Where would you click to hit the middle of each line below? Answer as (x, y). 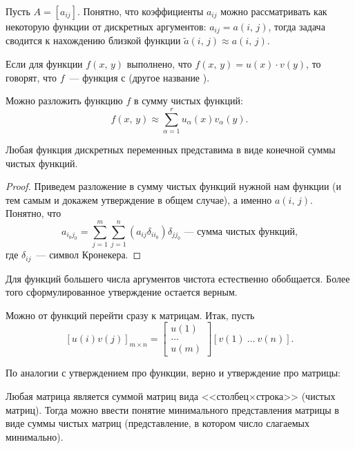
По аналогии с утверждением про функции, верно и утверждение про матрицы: (173, 373)
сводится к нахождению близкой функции (93, 40)
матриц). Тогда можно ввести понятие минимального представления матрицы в (172, 409)
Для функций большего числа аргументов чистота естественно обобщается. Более (178, 278)
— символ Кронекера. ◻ (89, 255)
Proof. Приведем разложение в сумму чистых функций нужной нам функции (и (174, 186)
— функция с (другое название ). (140, 77)
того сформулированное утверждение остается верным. (122, 292)
